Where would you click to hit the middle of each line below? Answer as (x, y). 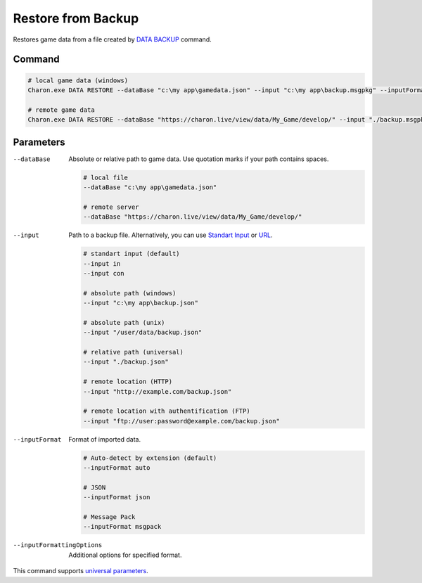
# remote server (111, 207)
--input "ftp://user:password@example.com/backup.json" (182, 421)
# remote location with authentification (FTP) (167, 411)
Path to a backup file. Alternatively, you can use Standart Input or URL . (171, 235)
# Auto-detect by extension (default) (150, 458)
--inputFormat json (117, 497)
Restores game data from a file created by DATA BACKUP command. (112, 39)
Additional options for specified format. (125, 555)
